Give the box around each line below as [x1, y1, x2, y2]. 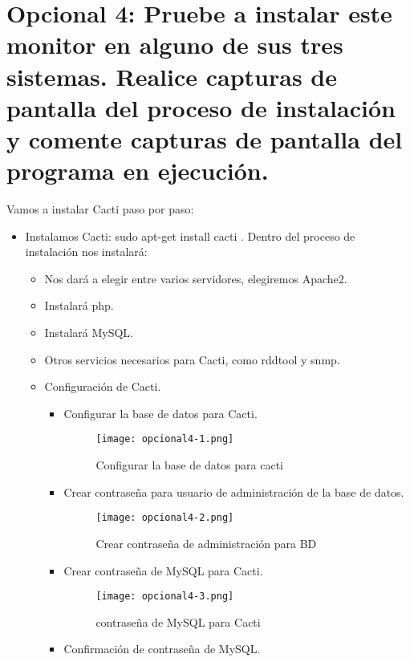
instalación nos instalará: [25, 243, 148, 260]
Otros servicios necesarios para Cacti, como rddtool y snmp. [44, 351, 340, 368]
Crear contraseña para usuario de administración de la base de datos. [63, 483, 404, 500]
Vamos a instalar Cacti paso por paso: [6, 201, 194, 217]
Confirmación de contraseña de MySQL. [63, 640, 261, 657]
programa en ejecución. [6, 154, 269, 187]
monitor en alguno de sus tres [6, 28, 343, 61]
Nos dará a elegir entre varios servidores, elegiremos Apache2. [44, 270, 347, 286]
